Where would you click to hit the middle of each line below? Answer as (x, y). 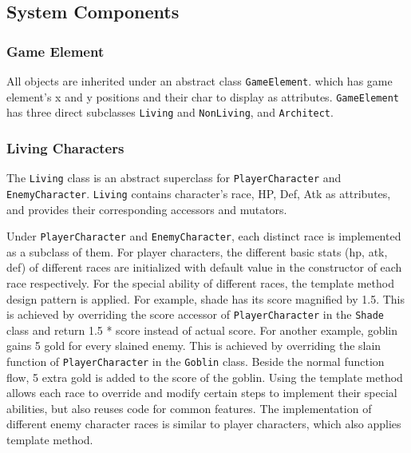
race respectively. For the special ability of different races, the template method (200, 282)
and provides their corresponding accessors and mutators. (147, 209)
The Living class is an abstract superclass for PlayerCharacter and (174, 178)
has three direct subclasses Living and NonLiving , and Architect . (170, 112)
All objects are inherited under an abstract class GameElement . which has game (200, 81)
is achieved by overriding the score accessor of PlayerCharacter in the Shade (195, 314)
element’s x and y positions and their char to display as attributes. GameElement (203, 96)
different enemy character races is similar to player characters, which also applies (204, 424)
